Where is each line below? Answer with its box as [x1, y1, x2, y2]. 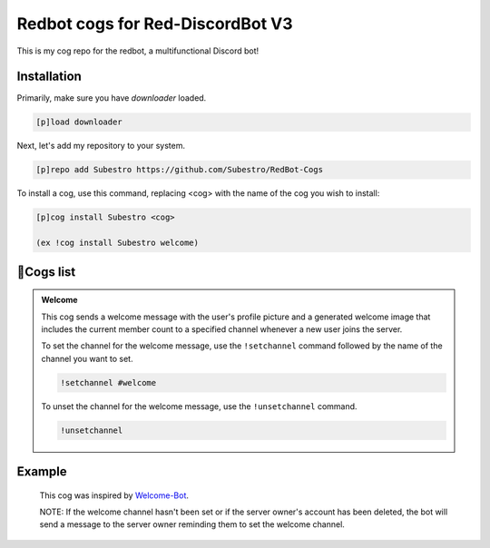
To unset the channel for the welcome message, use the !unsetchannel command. [41, 400, 358, 412]
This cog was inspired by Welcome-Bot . [39, 490, 190, 501]
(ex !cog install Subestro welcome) [35, 238, 200, 249]
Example [16, 464, 67, 480]
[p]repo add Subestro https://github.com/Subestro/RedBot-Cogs [35, 164, 324, 175]
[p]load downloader [35, 117, 122, 127]
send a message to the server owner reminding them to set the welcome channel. [39, 519, 345, 530]
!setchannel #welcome [60, 377, 157, 387]
